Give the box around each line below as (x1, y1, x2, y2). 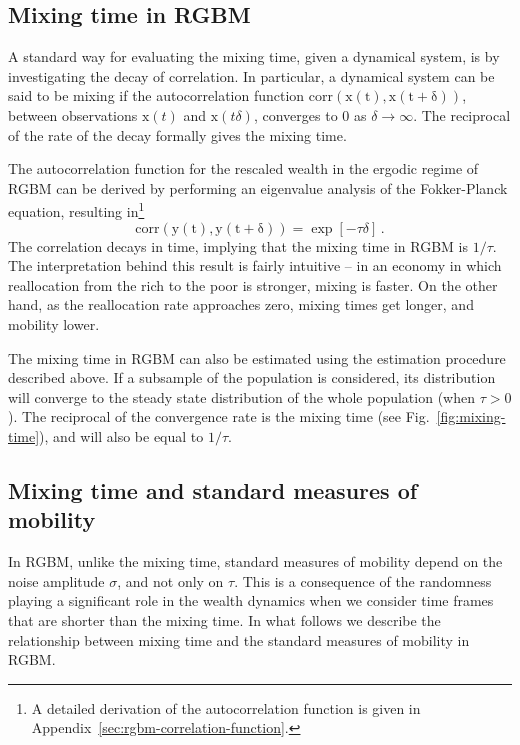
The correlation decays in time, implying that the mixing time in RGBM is (8, 235, 468, 256)
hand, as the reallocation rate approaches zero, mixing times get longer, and (8, 294, 474, 315)
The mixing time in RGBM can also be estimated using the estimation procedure (8, 347, 506, 368)
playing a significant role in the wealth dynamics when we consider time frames (8, 590, 494, 611)
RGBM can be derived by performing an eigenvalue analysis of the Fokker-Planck (8, 177, 508, 198)
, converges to (253, 104, 338, 125)
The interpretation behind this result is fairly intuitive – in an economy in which (8, 255, 502, 276)
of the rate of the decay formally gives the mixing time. (8, 124, 347, 145)
